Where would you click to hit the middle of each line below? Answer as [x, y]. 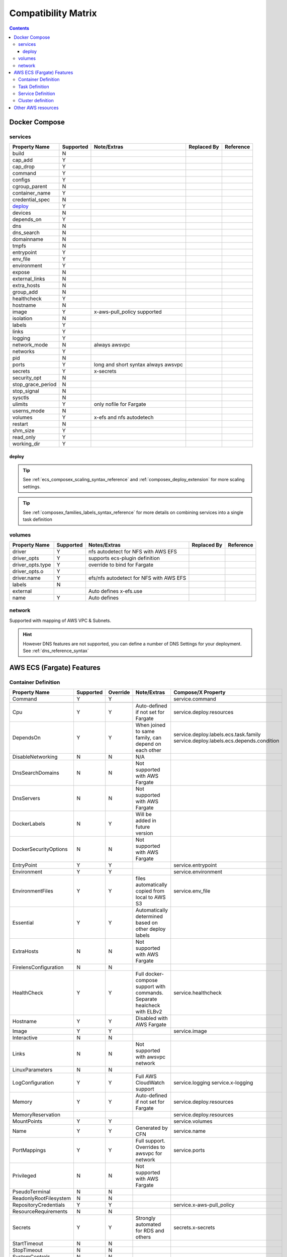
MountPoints [27, 1121]
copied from [150, 891]
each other [148, 750]
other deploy [151, 929]
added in [146, 821]
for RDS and [150, 1231]
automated [148, 1224]
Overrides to [150, 1147]
